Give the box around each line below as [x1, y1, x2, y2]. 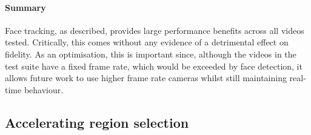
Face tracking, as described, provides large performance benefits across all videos [5, 24, 304, 36]
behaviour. [24, 83, 64, 96]
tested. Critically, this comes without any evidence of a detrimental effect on [5, 36, 289, 48]
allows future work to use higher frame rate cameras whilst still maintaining [5, 71, 287, 84]
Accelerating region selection [5, 113, 189, 131]
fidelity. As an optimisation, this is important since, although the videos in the [5, 47, 296, 60]
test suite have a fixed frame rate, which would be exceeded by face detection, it [5, 59, 303, 72]
